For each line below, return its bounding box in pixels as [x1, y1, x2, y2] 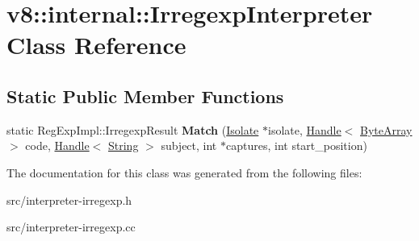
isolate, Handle [267, 121, 341, 138]
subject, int [161, 137, 217, 154]
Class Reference [6, 28, 186, 61]
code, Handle [25, 137, 90, 154]
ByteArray [360, 121, 413, 138]
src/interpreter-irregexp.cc [6, 218, 136, 235]
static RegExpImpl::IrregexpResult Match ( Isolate [6, 121, 259, 138]
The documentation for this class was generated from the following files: [6, 164, 362, 181]
